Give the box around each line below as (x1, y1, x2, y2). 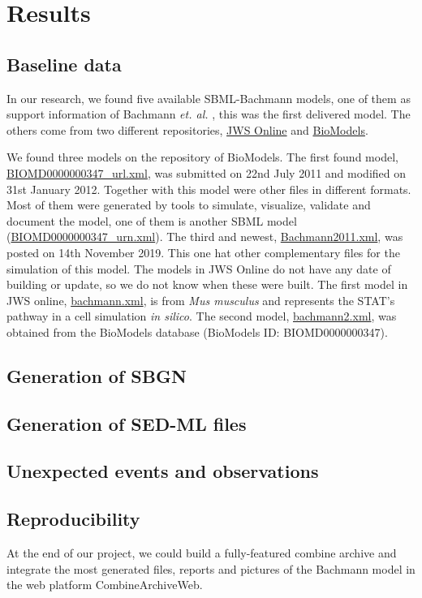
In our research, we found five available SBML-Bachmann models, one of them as (6, 89, 411, 106)
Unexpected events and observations (6, 458, 319, 484)
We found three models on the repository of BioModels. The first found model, (6, 148, 398, 166)
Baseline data (6, 51, 122, 76)
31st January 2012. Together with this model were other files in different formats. (6, 180, 411, 197)
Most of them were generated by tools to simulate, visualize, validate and (6, 196, 371, 213)
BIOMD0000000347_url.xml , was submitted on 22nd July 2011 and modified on (6, 164, 406, 181)
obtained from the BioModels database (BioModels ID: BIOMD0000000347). (6, 323, 388, 340)
